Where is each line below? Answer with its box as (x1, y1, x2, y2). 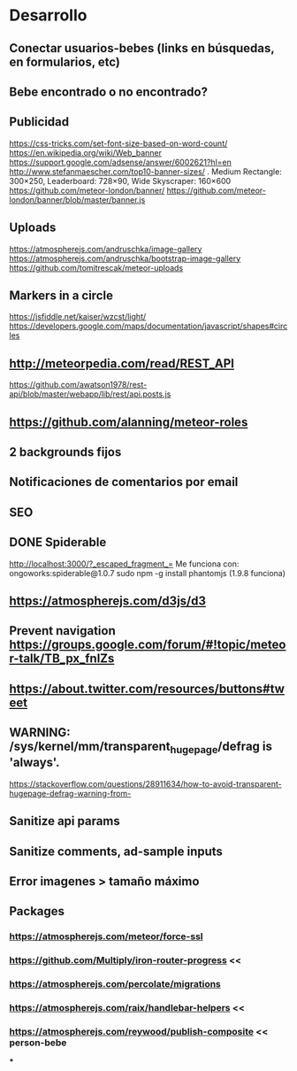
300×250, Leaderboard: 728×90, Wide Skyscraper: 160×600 (9, 175, 232, 186)
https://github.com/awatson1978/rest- (9, 380, 148, 390)
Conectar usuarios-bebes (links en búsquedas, (9, 41, 275, 56)
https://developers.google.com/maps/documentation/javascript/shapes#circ (9, 320, 288, 332)
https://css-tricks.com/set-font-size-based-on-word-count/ (9, 138, 228, 149)
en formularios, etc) (9, 54, 121, 69)
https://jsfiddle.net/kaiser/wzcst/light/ (9, 312, 147, 322)
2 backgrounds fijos (9, 444, 122, 459)
